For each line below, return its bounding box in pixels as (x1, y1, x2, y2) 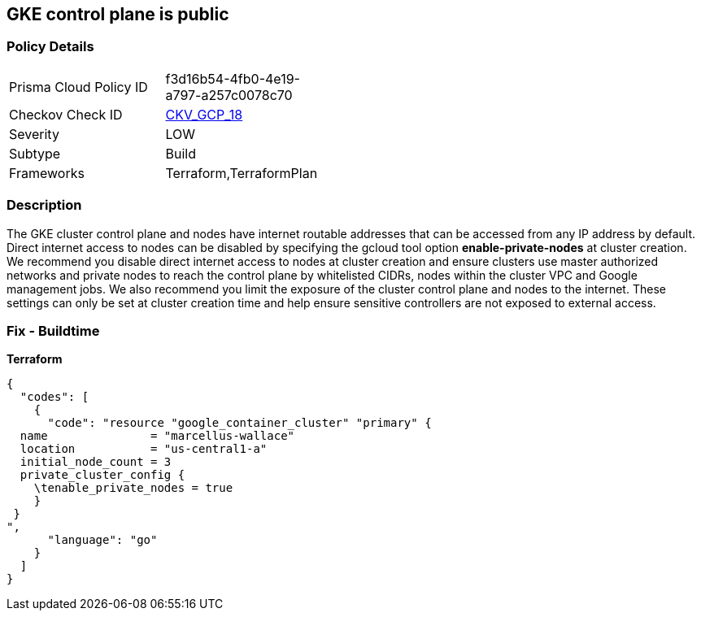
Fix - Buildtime (7, 322, 100, 339)
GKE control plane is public (7, 4, 229, 24)
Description (7, 197, 82, 214)
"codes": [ (20, 390, 89, 404)
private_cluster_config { (20, 468, 185, 482)
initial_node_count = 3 (20, 455, 172, 469)
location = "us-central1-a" (20, 442, 268, 456)
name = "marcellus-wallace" (20, 429, 295, 443)
